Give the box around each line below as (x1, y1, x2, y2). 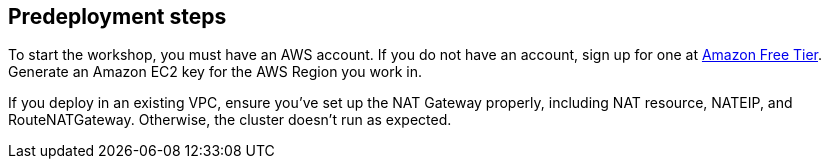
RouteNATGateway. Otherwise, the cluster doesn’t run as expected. (8, 111, 452, 129)
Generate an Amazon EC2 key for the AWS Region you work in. (8, 63, 422, 81)
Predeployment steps (8, 4, 227, 29)
